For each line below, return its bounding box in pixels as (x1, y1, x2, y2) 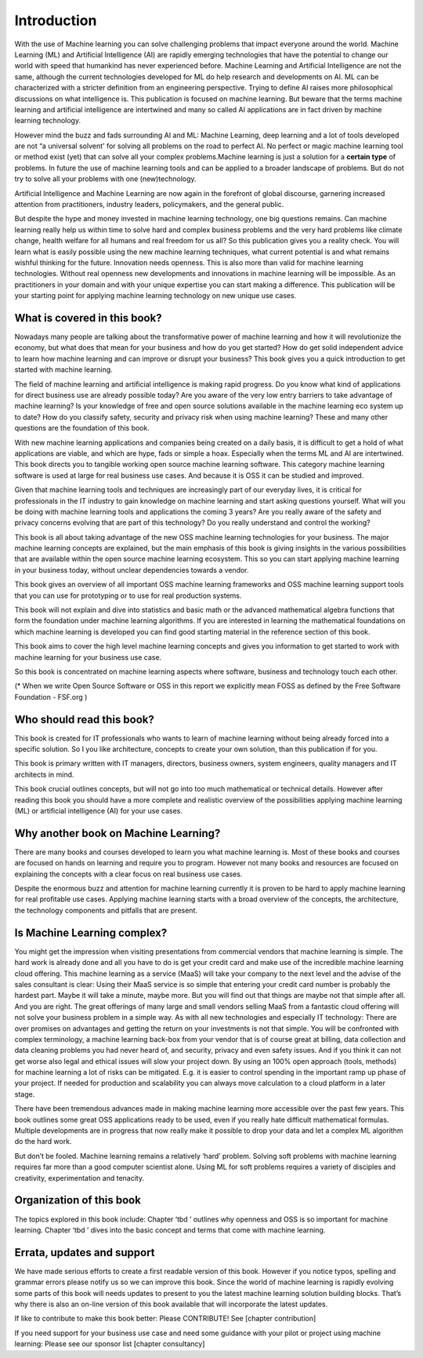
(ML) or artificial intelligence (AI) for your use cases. (14, 806, 183, 816)
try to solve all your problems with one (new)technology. (14, 174, 197, 184)
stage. (14, 1089, 35, 1098)
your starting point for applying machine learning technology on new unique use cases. (14, 291, 297, 300)
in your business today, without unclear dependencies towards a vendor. (14, 565, 250, 574)
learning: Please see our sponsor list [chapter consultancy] (14, 1339, 205, 1349)
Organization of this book (14, 1193, 141, 1207)
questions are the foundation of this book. (14, 424, 150, 433)
